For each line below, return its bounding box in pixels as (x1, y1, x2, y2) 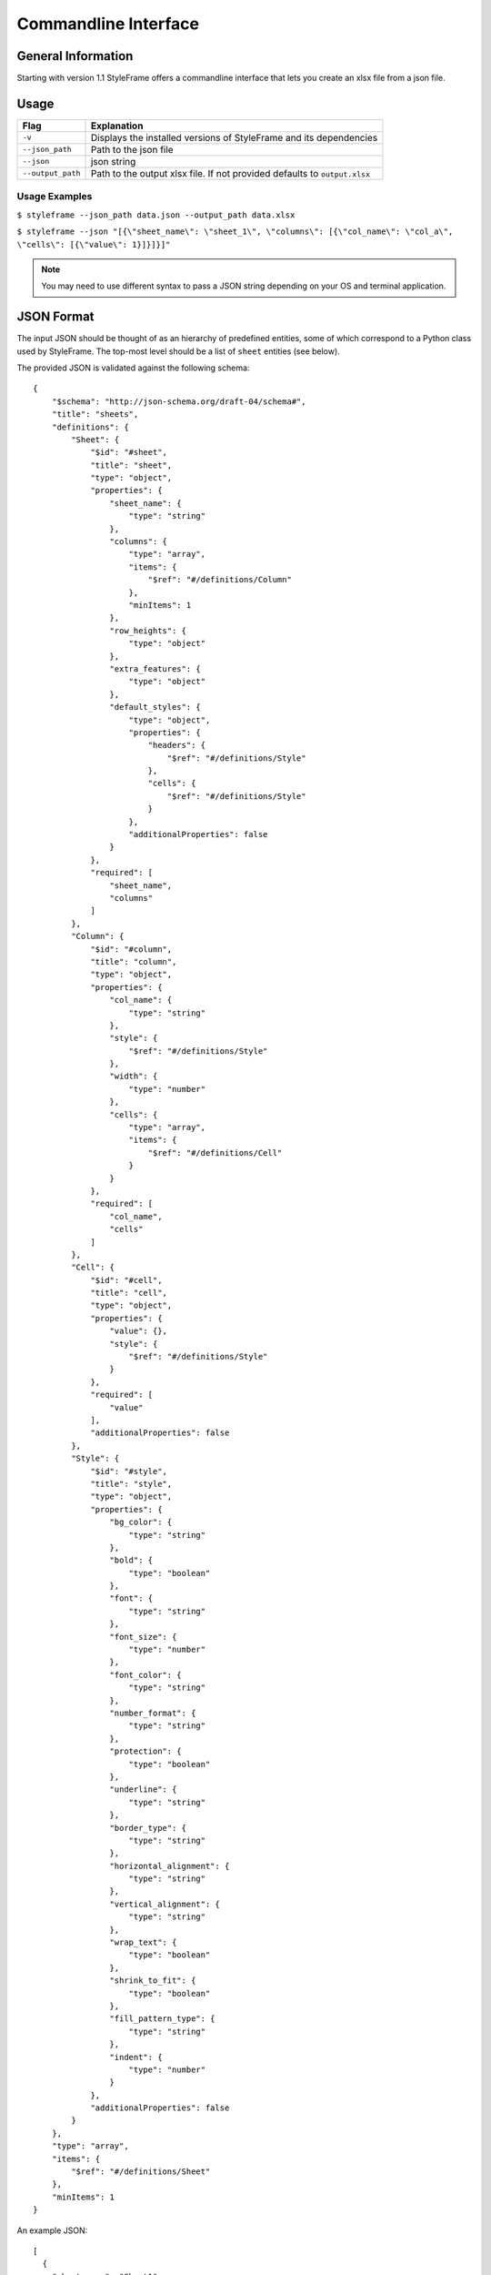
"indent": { (109, 2052, 163, 2062)
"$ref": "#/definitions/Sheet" (71, 2167, 211, 2177)
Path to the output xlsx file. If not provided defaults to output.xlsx (90, 167, 370, 179)
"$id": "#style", (90, 1466, 168, 1476)
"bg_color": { (109, 1517, 173, 1528)
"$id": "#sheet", (90, 447, 168, 458)
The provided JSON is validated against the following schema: (16, 362, 250, 373)
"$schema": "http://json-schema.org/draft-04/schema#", (51, 396, 306, 407)
